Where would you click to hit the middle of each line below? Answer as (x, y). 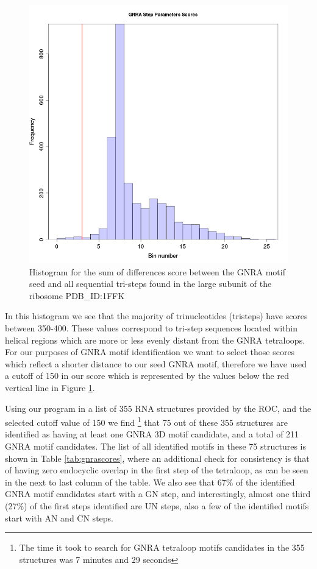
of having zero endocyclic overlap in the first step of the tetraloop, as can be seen (157, 470)
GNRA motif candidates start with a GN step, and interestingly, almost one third (158, 494)
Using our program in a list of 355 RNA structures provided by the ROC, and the (158, 408)
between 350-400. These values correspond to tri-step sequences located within (151, 327)
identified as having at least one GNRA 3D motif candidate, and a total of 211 (152, 434)
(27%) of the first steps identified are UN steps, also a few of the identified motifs (157, 505)
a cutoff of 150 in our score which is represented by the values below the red (147, 376)
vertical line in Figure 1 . (50, 387)
